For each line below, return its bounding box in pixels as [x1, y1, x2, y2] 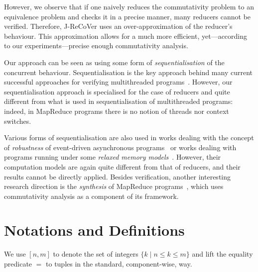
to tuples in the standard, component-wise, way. [46, 259, 192, 269]
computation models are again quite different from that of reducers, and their [4, 161, 241, 172]
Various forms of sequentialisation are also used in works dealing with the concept [4, 132, 254, 143]
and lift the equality [192, 249, 253, 259]
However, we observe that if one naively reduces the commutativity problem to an [4, 1, 254, 11]
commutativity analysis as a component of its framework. [4, 190, 179, 201]
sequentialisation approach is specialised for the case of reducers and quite [4, 86, 230, 96]
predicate [4, 259, 32, 269]
